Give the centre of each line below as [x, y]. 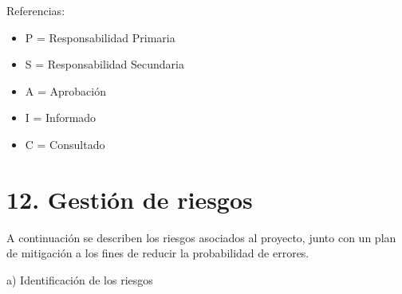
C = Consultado [65, 144]
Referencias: [36, 10]
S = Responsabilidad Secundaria [104, 64]
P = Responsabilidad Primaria [100, 37]
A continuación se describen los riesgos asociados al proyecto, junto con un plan [201, 237]
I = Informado [61, 118]
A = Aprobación [65, 90]
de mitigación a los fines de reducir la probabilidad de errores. [158, 253]
